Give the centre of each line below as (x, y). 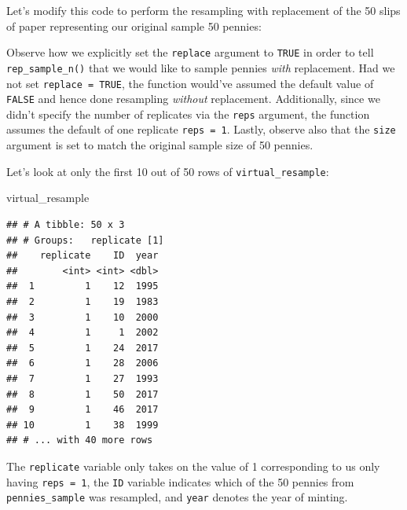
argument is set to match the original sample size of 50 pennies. (160, 145)
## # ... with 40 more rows (80, 440)
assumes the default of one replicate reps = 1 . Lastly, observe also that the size (201, 129)
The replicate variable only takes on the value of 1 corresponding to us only (193, 466)
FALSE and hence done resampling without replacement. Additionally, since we (193, 99)
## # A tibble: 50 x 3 (66, 224)
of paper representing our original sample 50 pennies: (134, 26)
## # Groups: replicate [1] (85, 240)
